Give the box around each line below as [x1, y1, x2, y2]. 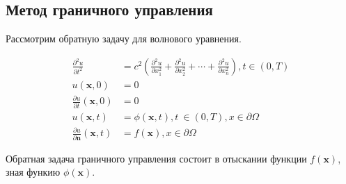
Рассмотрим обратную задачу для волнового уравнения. [6, 31, 242, 46]
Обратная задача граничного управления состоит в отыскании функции [6, 151, 307, 165]
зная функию [6, 165, 61, 179]
